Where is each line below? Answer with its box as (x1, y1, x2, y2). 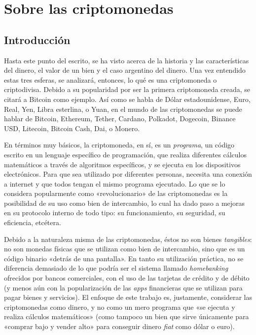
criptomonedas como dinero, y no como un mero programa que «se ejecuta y (4, 301, 235, 312)
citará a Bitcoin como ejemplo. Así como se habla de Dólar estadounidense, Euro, (4, 94, 251, 104)
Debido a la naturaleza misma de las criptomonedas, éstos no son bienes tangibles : (4, 234, 252, 244)
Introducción (4, 32, 71, 47)
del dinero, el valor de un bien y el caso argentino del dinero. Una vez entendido (4, 65, 246, 75)
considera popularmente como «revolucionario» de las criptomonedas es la (4, 188, 228, 198)
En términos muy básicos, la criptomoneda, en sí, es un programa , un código (4, 140, 235, 150)
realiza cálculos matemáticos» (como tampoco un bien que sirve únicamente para (4, 311, 249, 322)
